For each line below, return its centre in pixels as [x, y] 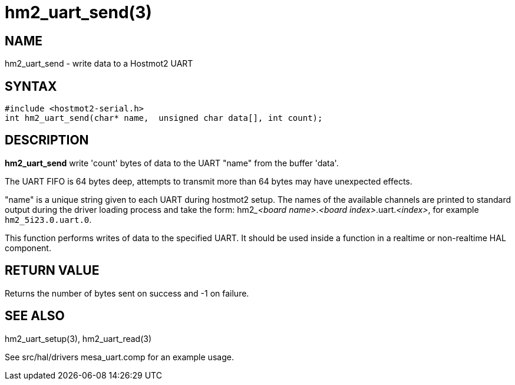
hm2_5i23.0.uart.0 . [48, 219]
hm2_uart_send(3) [78, 12]
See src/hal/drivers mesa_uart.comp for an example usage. [119, 357]
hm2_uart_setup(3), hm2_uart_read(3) [78, 338]
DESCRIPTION [47, 140]
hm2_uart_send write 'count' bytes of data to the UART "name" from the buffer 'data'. [172, 163]
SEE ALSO [35, 316]
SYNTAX [31, 86]
